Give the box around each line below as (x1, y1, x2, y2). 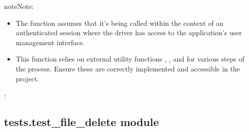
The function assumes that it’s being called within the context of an (15, 17, 224, 28)
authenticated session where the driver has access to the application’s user (15, 27, 242, 38)
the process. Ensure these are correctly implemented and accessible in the (15, 63, 240, 73)
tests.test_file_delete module (4, 114, 159, 130)
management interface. (15, 37, 85, 47)
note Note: (4, 1, 34, 11)
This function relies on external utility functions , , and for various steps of (15, 54, 245, 64)
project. (15, 73, 39, 83)
